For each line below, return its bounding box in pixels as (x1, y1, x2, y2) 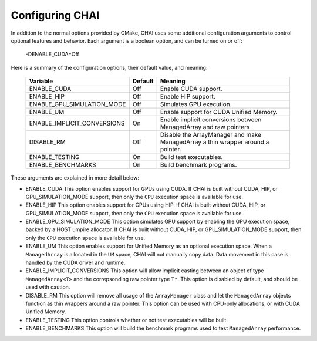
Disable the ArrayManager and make (160, 131, 261, 139)
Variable (29, 77, 53, 85)
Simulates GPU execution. (160, 100, 232, 109)
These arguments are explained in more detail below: (11, 174, 139, 181)
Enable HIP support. (160, 93, 215, 101)
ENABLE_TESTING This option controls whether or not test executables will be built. (25, 316, 228, 323)
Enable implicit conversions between (160, 116, 262, 124)
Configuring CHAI (11, 9, 100, 22)
